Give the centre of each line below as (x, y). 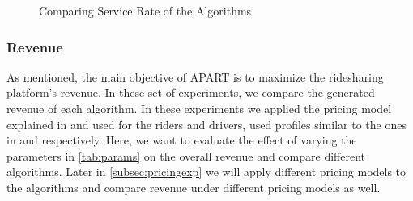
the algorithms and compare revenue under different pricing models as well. (194, 187)
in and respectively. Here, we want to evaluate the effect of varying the (182, 140)
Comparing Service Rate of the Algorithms (145, 10)
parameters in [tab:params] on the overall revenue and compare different (186, 155)
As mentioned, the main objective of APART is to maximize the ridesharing (195, 76)
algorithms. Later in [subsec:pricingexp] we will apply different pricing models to (206, 172)
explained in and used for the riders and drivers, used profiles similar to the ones (206, 124)
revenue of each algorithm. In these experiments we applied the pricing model (199, 108)
